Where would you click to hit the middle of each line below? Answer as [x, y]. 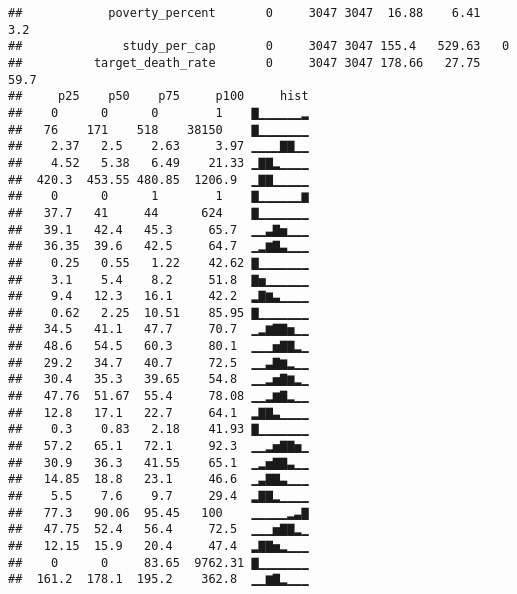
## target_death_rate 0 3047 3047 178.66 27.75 [244, 62]
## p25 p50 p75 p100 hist [158, 96]
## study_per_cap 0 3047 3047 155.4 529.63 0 [259, 46]
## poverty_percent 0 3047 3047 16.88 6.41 [244, 13]
